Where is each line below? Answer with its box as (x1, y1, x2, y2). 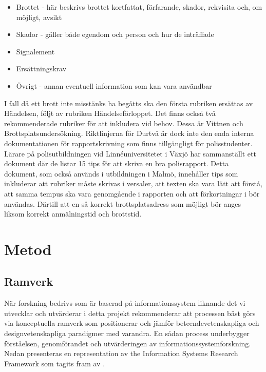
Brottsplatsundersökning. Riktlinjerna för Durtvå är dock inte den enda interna (4, 128, 254, 139)
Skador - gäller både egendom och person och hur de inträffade (16, 29, 214, 40)
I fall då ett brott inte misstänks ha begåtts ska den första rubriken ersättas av (4, 97, 253, 108)
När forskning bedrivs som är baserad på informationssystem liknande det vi (4, 298, 245, 308)
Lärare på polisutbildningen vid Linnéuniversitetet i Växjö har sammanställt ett (4, 148, 256, 159)
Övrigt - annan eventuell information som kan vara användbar (16, 80, 212, 91)
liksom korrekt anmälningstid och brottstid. (4, 208, 142, 219)
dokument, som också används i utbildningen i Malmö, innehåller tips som (4, 168, 238, 179)
